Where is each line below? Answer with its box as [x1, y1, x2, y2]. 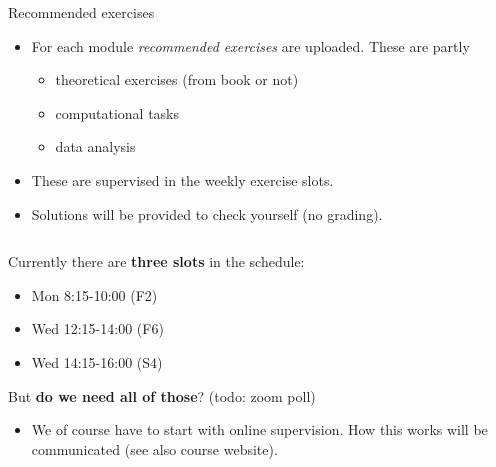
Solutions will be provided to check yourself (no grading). [31, 203, 383, 224]
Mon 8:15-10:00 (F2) [31, 284, 158, 305]
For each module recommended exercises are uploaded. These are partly [31, 35, 470, 56]
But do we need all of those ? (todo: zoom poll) [8, 385, 316, 406]
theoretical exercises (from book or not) [55, 69, 299, 90]
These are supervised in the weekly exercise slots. [31, 169, 334, 190]
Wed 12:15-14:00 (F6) [31, 318, 164, 339]
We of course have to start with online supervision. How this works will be [31, 419, 488, 440]
